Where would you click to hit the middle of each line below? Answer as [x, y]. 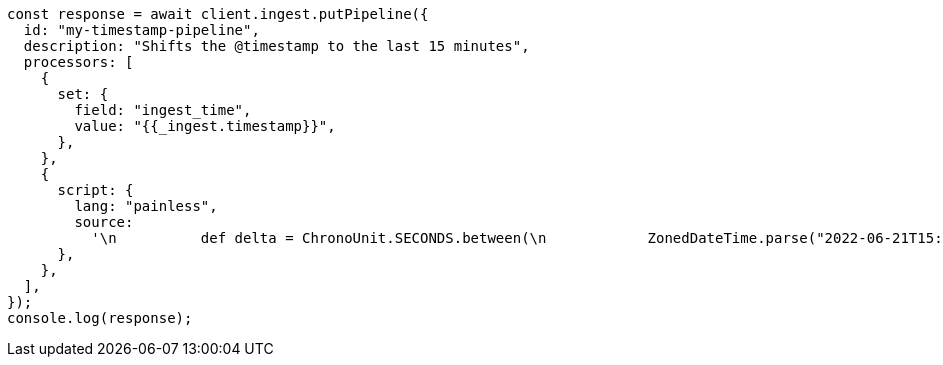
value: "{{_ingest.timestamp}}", [205, 126]
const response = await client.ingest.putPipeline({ [218, 14]
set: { [83, 94]
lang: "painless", [146, 206]
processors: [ [78, 62]
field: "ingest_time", [163, 110]
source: [104, 222]
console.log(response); [100, 318]
